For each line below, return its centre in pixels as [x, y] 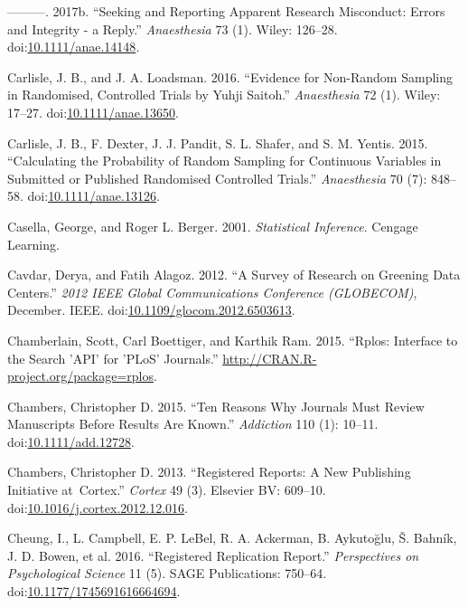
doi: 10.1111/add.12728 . [71, 441]
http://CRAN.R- [270, 358]
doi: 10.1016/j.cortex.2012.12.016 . [98, 507]
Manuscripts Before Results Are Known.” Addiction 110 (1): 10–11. [193, 424]
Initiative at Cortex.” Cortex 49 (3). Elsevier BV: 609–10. [167, 490]
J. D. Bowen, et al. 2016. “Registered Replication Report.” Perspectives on [213, 555]
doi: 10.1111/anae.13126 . [94, 196]
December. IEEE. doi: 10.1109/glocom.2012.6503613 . [151, 310]
